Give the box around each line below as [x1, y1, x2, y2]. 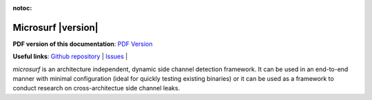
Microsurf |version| [12, 21, 99, 34]
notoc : [12, 4, 32, 12]
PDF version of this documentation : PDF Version [12, 40, 153, 48]
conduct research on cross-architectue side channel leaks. [12, 84, 180, 92]
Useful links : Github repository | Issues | [12, 52, 128, 61]
